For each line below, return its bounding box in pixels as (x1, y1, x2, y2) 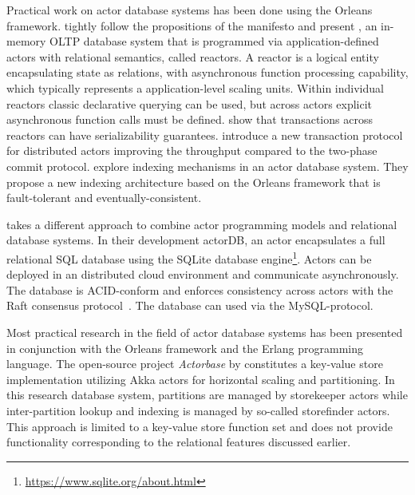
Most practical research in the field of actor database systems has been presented (6, 323, 403, 340)
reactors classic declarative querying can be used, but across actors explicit (6, 95, 373, 112)
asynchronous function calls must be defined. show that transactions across (6, 111, 373, 128)
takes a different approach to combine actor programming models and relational (6, 216, 397, 232)
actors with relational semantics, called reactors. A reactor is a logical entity (6, 48, 379, 65)
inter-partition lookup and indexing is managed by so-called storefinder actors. (6, 402, 390, 418)
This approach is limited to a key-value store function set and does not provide (6, 418, 393, 434)
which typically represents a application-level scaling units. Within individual (6, 79, 384, 96)
